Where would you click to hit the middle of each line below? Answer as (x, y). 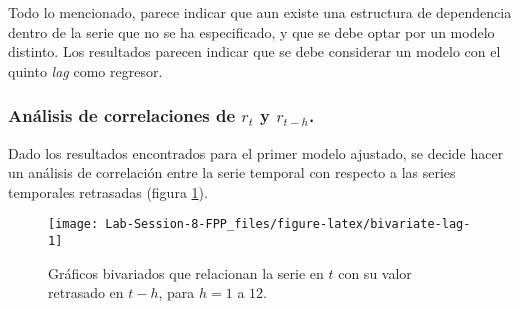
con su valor (375, 272)
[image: (73, 224)
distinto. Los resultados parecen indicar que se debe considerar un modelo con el (254, 51)
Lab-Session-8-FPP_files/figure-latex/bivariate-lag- (288, 224)
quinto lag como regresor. (85, 70)
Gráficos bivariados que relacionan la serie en (186, 272)
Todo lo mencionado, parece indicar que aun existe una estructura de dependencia (260, 12)
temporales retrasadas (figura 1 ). (108, 191)
